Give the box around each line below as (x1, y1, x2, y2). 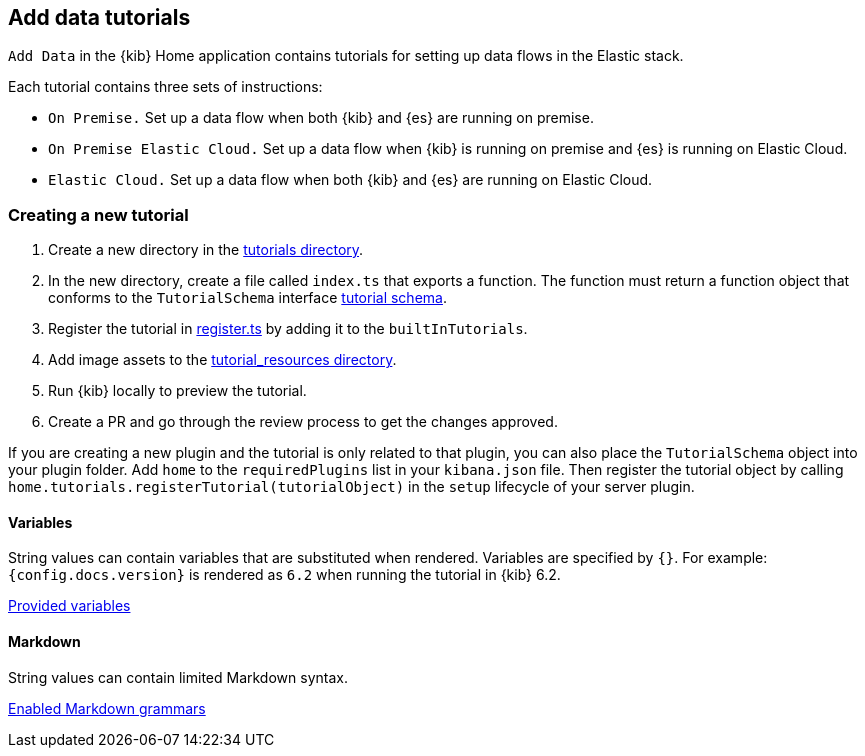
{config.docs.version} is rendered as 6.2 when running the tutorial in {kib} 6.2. (8, 566, 561, 584)
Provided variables (8, 597, 131, 615)
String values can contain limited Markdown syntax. (8, 668, 348, 686)
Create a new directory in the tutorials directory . (48, 241, 364, 259)
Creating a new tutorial (8, 204, 189, 225)
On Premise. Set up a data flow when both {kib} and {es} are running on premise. (48, 109, 594, 127)
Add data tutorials (8, 5, 191, 30)
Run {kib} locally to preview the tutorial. (48, 382, 307, 400)
